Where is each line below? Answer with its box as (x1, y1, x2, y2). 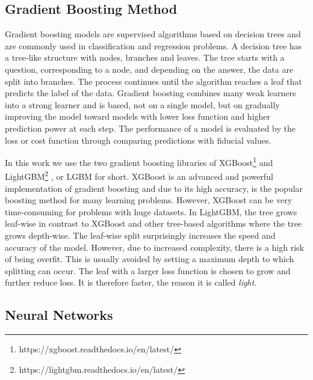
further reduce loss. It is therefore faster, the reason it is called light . (5, 276, 257, 289)
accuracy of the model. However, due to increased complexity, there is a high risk (5, 241, 304, 253)
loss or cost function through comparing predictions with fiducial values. (5, 133, 271, 146)
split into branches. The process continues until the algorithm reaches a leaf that (5, 75, 302, 87)
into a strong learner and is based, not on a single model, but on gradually (5, 98, 280, 111)
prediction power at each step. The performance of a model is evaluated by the (5, 121, 296, 134)
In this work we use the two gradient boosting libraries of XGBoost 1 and (5, 155, 273, 168)
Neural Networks (5, 305, 113, 324)
